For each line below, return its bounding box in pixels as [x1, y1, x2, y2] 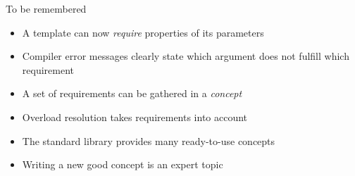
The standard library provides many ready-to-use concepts [22, 133, 275, 148]
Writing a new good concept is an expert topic [22, 157, 223, 172]
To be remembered [6, 1, 87, 15]
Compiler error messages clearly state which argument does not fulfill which [22, 49, 349, 63]
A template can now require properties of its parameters [22, 25, 264, 39]
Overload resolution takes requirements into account [22, 109, 248, 124]
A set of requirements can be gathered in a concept [22, 86, 242, 101]
